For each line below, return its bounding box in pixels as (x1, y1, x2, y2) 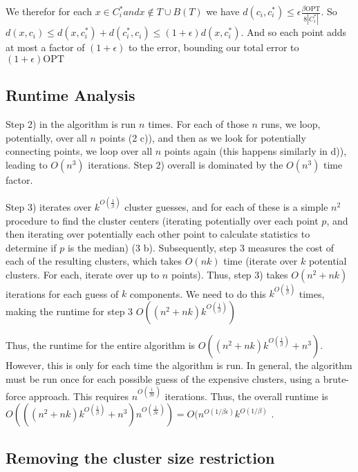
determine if (6, 240, 57, 254)
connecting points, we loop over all (6, 144, 153, 158)
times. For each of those (148, 117, 249, 131)
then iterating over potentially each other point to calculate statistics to (6, 227, 310, 241)
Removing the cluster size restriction (6, 446, 275, 468)
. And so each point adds (241, 25, 347, 39)
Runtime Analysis (6, 84, 135, 106)
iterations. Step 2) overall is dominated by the (88, 157, 283, 171)
